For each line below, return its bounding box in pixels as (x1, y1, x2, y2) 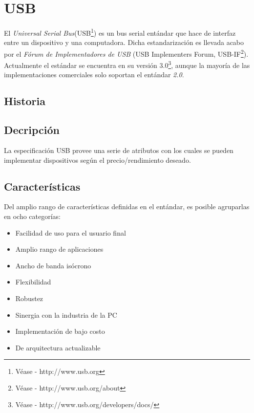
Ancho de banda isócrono (15, 260, 91, 270)
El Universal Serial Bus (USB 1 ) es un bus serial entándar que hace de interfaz (4, 26, 236, 38)
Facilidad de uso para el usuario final (15, 227, 126, 238)
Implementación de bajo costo (15, 326, 105, 336)
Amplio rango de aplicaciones (15, 244, 104, 254)
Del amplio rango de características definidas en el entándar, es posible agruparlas (4, 201, 250, 212)
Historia (4, 93, 45, 109)
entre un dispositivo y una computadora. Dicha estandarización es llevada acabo (4, 37, 244, 47)
